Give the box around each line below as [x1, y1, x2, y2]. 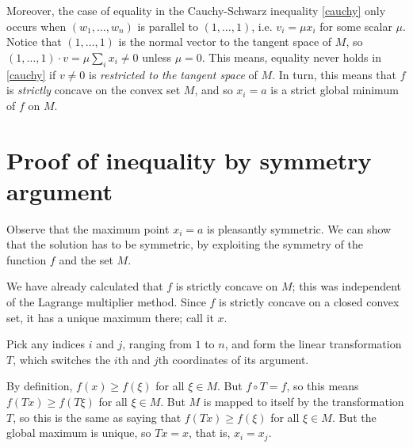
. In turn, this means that [272, 66, 397, 82]
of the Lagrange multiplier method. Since [6, 294, 206, 310]
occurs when [6, 17, 67, 34]
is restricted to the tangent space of [89, 66, 258, 82]
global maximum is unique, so [6, 424, 151, 441]
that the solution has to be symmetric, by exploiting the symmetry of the [6, 236, 363, 252]
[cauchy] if [6, 66, 56, 82]
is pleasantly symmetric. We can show [207, 220, 392, 237]
